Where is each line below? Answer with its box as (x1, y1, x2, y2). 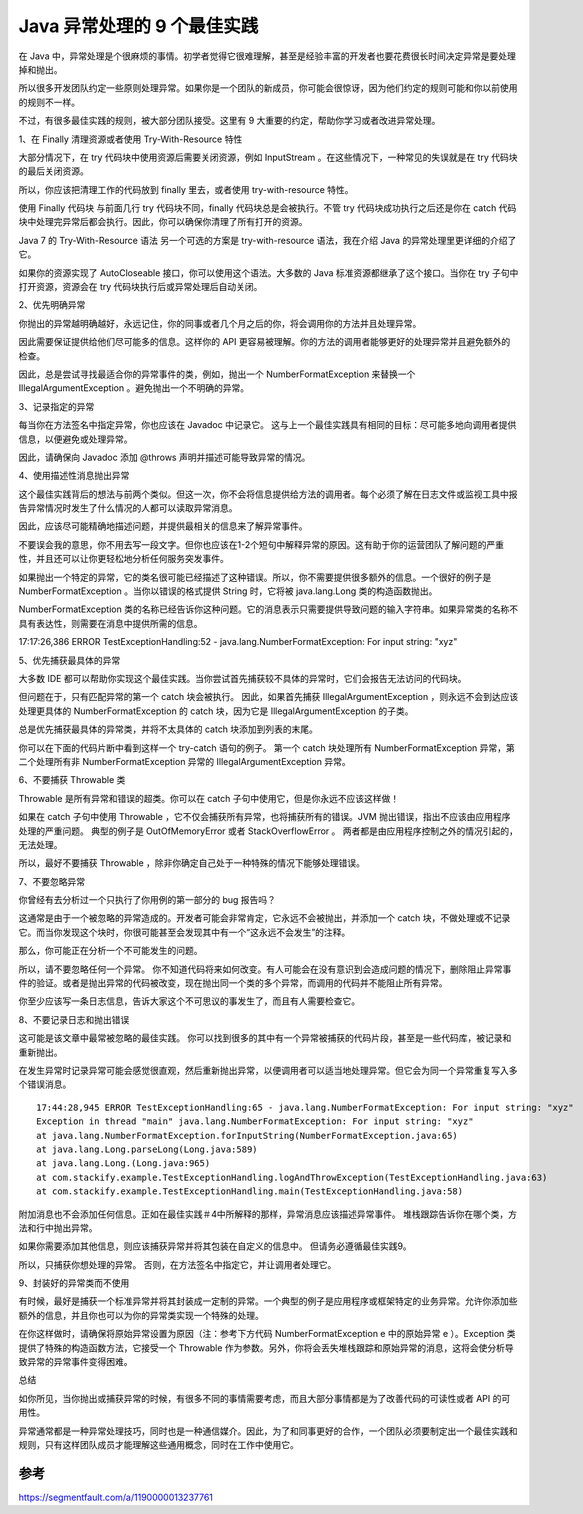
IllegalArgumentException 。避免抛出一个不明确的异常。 (18, 382, 250, 394)
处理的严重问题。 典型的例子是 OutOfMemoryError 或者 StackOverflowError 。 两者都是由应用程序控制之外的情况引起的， (18, 825, 519, 837)
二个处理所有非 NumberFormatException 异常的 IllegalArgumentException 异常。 (18, 755, 351, 767)
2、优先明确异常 (18, 299, 86, 311)
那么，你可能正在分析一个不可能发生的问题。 (18, 945, 203, 957)
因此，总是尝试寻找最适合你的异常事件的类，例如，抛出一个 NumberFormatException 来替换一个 (18, 368, 416, 380)
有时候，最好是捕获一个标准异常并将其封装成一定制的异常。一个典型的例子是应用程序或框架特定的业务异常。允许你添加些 (18, 1295, 518, 1307)
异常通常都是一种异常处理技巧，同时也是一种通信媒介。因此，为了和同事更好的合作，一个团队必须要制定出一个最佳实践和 (18, 1425, 518, 1437)
